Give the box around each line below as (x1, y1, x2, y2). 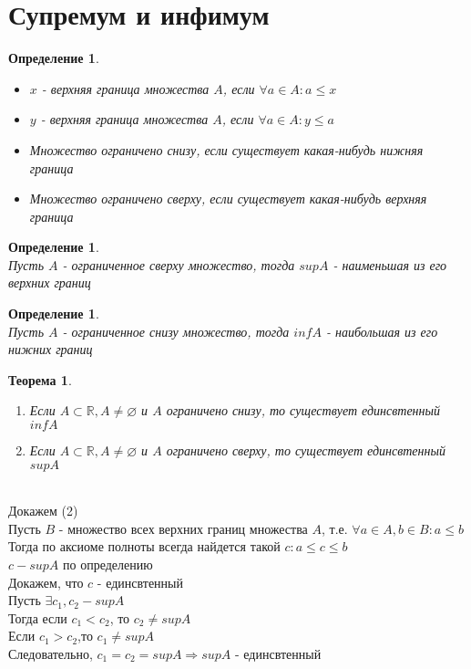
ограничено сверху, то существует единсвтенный (166, 441, 445, 460)
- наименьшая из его (333, 255, 447, 274)
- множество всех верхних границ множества (58, 518, 308, 538)
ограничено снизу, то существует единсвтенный (166, 401, 440, 420)
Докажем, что (8, 572, 84, 591)
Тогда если (8, 608, 67, 627)
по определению (62, 555, 153, 573)
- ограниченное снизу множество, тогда (62, 321, 290, 340)
